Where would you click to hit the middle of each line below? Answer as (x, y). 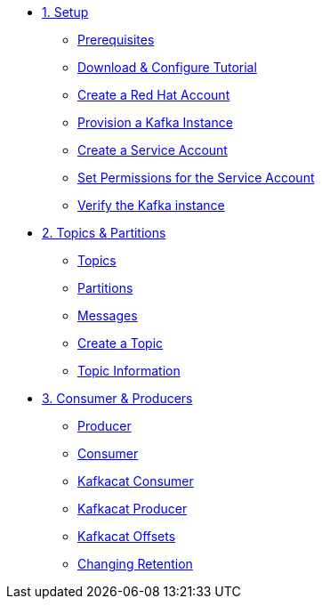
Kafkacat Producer (133, 509)
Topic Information (129, 371)
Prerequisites (116, 40)
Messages (108, 315)
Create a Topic (121, 343)
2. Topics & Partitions (104, 233)
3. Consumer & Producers (117, 398)
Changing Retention (135, 564)
